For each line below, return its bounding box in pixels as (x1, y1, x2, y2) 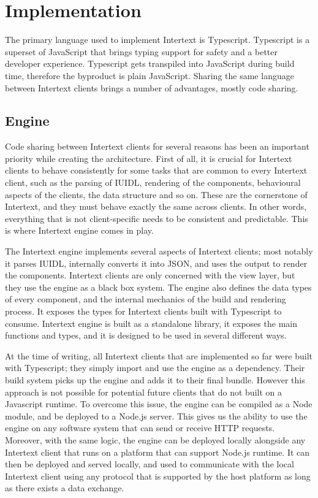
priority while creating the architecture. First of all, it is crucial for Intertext (5, 151, 292, 164)
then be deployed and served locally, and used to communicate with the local (5, 458, 294, 470)
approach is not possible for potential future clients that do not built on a (5, 385, 282, 398)
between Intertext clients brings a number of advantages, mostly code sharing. (5, 81, 298, 94)
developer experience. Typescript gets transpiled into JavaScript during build (5, 57, 295, 70)
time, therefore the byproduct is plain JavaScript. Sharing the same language (5, 69, 294, 82)
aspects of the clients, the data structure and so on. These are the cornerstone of (5, 188, 308, 201)
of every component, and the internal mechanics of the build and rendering (5, 293, 286, 305)
